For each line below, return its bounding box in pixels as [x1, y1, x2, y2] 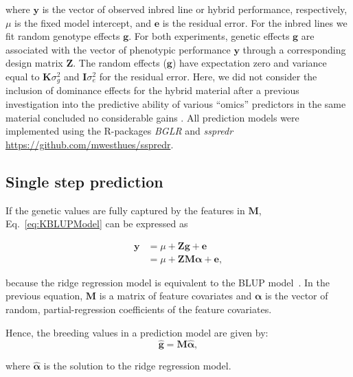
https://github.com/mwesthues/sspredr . [5, 137, 174, 151]
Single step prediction [5, 170, 163, 192]
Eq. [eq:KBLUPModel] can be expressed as [5, 216, 188, 231]
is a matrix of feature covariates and [99, 288, 252, 303]
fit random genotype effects [5, 29, 120, 43]
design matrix [5, 56, 63, 70]
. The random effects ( [73, 56, 167, 70]
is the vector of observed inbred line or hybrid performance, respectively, [42, 2, 348, 16]
